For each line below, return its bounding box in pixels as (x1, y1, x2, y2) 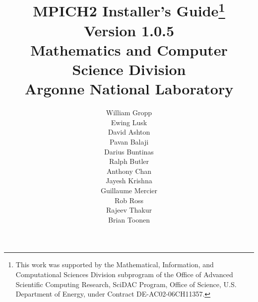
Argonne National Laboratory (24, 78, 234, 99)
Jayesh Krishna (106, 175, 152, 186)
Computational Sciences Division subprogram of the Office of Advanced (15, 269, 233, 279)
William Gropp (106, 107, 152, 118)
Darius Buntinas (104, 146, 154, 156)
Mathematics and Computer (30, 39, 228, 60)
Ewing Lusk (111, 117, 147, 127)
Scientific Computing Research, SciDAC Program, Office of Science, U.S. (15, 279, 237, 289)
